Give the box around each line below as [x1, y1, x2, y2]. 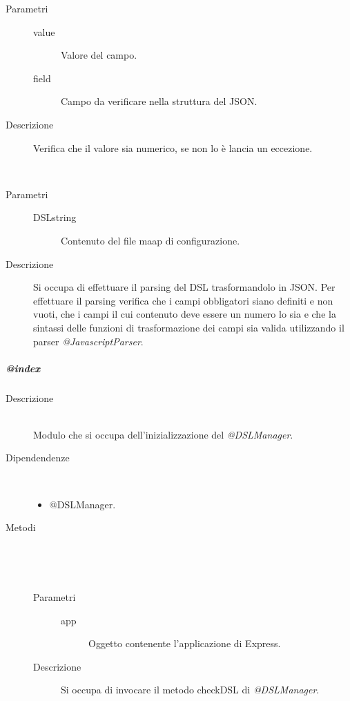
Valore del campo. [61, 48, 137, 62]
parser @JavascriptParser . [33, 334, 144, 348]
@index [6, 361, 41, 375]
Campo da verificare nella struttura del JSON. [61, 94, 257, 108]
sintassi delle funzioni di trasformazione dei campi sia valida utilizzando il [33, 320, 344, 334]
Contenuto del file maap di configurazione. [61, 233, 240, 247]
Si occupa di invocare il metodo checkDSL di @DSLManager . [61, 682, 320, 697]
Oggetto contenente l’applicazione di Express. [88, 636, 281, 651]
